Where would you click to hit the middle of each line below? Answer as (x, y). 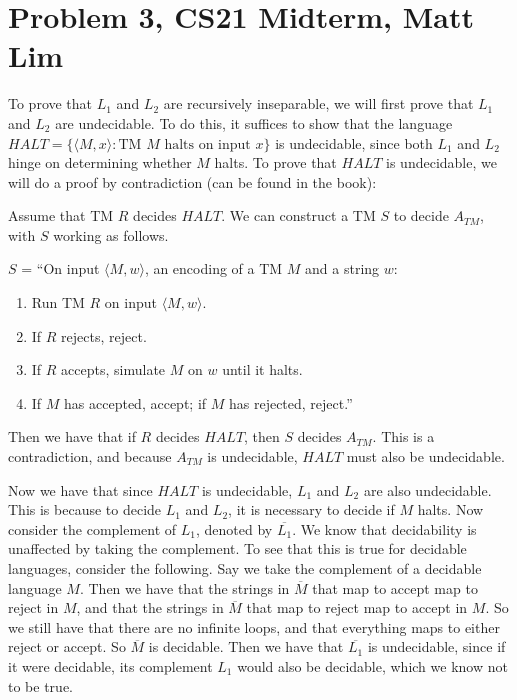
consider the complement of (92, 528)
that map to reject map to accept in (357, 607)
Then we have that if (72, 436)
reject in (33, 607)
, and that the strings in (150, 607)
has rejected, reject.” (290, 402)
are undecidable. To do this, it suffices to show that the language (254, 122)
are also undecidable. (427, 489)
